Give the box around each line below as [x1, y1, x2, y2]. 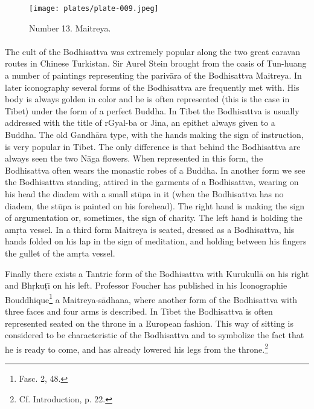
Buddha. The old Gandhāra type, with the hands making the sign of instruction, [5, 128, 304, 140]
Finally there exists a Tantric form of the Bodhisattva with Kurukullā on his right [5, 267, 309, 280]
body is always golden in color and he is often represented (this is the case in [5, 93, 290, 105]
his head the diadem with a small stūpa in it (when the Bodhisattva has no [5, 187, 284, 200]
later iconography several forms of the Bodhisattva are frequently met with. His [5, 80, 300, 93]
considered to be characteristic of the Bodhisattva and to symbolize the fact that [5, 329, 304, 341]
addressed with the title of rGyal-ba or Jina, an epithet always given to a [5, 116, 275, 129]
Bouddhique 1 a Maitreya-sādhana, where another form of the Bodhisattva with [5, 291, 298, 306]
